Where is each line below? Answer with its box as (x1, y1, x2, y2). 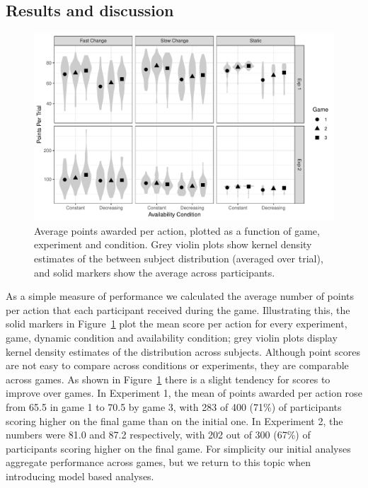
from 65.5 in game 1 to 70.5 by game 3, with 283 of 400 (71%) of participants (6, 399, 342, 414)
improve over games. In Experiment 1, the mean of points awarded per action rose (6, 385, 362, 400)
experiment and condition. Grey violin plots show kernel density (34, 237, 312, 252)
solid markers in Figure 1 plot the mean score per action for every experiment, (6, 316, 347, 331)
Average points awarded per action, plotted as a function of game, (34, 223, 320, 238)
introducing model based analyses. (6, 468, 154, 483)
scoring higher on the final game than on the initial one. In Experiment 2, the (6, 413, 343, 428)
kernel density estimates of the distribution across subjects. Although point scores (6, 344, 361, 359)
